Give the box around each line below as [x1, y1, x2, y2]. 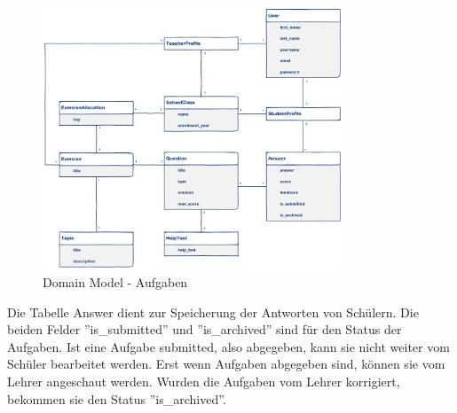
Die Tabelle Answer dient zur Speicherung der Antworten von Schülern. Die [7, 302, 419, 321]
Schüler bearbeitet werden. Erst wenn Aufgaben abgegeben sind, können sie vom [7, 355, 445, 373]
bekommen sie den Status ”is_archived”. [7, 389, 226, 408]
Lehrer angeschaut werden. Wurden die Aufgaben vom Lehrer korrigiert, [7, 371, 400, 390]
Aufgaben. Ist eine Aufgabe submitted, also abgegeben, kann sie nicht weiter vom [7, 337, 450, 355]
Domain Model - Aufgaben [43, 272, 188, 291]
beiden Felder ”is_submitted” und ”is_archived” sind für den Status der [7, 320, 402, 339]
